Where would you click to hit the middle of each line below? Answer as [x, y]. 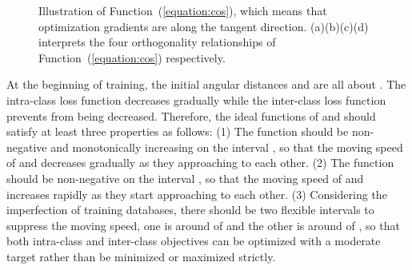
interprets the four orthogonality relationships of [157, 42]
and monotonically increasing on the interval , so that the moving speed [227, 147]
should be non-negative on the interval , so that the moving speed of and [185, 178]
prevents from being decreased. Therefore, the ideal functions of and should [191, 115]
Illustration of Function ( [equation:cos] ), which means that [183, 10]
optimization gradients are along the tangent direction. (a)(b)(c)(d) [204, 26]
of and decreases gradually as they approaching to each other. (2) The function [200, 163]
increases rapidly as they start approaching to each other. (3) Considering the [197, 194]
